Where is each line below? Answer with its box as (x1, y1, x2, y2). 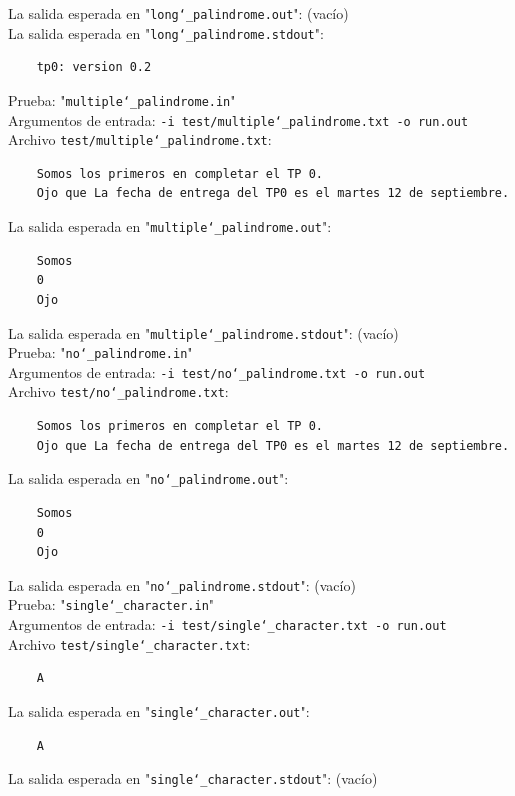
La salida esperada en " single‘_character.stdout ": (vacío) (8, 768, 378, 789)
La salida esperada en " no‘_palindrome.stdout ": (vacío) (8, 574, 356, 595)
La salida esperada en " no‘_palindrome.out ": (8, 468, 289, 489)
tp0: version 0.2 (36, 60, 152, 75)
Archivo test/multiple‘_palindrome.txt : (8, 129, 272, 150)
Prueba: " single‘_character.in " (8, 594, 215, 615)
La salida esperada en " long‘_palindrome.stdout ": (8, 22, 324, 43)
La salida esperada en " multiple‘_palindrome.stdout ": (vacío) (8, 322, 399, 343)
